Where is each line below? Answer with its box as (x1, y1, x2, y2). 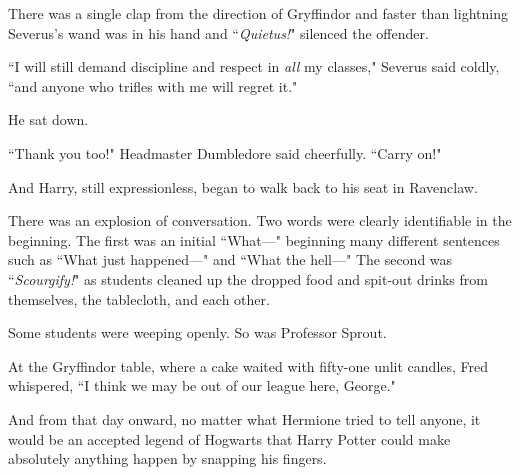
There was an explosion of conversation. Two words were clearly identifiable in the (8, 210, 512, 231)
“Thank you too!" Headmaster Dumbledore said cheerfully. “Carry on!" (8, 142, 442, 163)
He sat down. (8, 109, 89, 130)
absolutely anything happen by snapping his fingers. (8, 448, 327, 469)
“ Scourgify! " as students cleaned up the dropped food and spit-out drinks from (8, 268, 488, 289)
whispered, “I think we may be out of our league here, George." (8, 375, 396, 396)
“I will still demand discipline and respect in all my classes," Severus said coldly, (8, 56, 500, 77)
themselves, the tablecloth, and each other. (8, 288, 270, 309)
